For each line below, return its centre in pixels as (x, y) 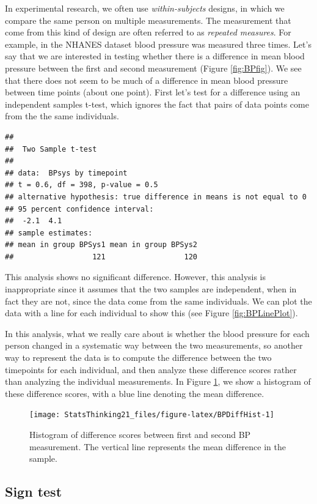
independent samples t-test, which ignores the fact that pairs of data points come (157, 104)
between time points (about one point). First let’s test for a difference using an (153, 92)
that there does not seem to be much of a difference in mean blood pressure (147, 80)
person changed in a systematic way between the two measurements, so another (154, 345)
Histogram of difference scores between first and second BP (140, 435)
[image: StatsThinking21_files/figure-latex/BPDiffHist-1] (152, 415)
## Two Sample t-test (51, 149)
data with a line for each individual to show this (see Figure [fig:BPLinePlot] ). (151, 313)
